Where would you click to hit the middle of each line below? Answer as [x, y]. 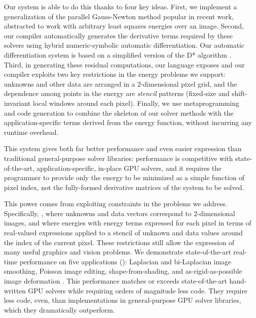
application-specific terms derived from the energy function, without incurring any [128, 122]
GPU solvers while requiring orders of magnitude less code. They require [138, 290]
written [15, 290]
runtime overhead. [31, 132]
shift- [240, 93]
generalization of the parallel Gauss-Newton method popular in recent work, [119, 16]
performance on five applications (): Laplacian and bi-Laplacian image [125, 261]
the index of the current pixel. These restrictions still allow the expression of [119, 242]
